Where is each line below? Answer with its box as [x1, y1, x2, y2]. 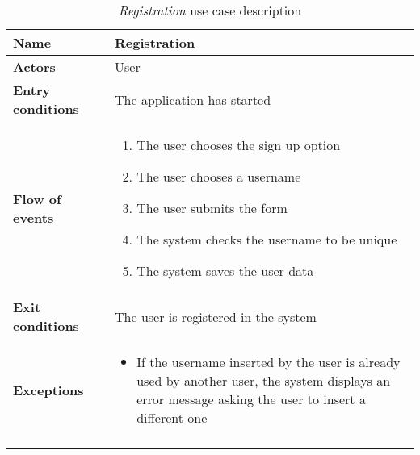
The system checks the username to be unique [136, 230, 397, 248]
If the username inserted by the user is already [136, 353, 401, 371]
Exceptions [13, 380, 84, 399]
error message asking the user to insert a [136, 390, 366, 408]
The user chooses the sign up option [136, 136, 341, 154]
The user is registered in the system [115, 307, 317, 326]
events [13, 207, 54, 227]
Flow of [13, 189, 61, 208]
